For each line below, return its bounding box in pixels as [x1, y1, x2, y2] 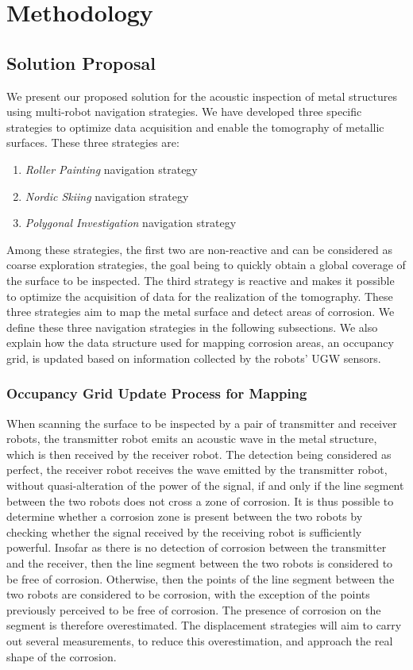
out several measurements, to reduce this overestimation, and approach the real [6, 633, 393, 649]
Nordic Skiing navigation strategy [25, 187, 189, 204]
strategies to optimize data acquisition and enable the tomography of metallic [6, 118, 384, 135]
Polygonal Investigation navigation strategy [25, 214, 237, 231]
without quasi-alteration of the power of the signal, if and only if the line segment [6, 477, 404, 494]
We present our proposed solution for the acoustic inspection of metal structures [6, 87, 397, 104]
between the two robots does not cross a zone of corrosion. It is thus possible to [6, 492, 394, 509]
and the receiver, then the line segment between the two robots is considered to [6, 555, 393, 572]
